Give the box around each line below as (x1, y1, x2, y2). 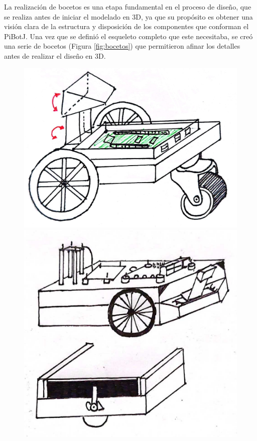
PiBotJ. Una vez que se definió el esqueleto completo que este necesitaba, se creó (4, 31, 253, 41)
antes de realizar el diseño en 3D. (4, 50, 106, 61)
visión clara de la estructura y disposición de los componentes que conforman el (4, 21, 249, 32)
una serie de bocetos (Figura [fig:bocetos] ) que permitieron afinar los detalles (4, 41, 240, 51)
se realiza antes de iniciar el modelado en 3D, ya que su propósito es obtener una (4, 11, 253, 22)
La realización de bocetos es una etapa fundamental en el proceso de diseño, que (4, 2, 251, 12)
